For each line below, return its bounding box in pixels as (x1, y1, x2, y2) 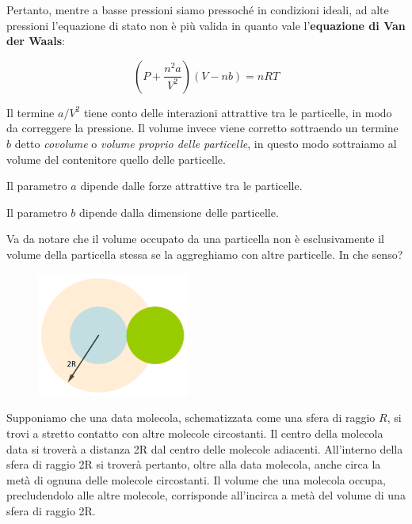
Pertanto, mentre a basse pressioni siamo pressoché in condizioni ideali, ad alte (6, 2, 389, 17)
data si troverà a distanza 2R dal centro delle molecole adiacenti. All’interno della (6, 440, 403, 457)
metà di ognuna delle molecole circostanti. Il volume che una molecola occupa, (6, 471, 386, 488)
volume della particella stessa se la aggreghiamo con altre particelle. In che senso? (6, 245, 403, 262)
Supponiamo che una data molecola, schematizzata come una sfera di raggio (6, 409, 376, 426)
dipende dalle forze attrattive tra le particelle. (80, 177, 303, 194)
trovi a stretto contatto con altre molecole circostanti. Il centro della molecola (6, 425, 383, 442)
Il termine (6, 104, 55, 120)
